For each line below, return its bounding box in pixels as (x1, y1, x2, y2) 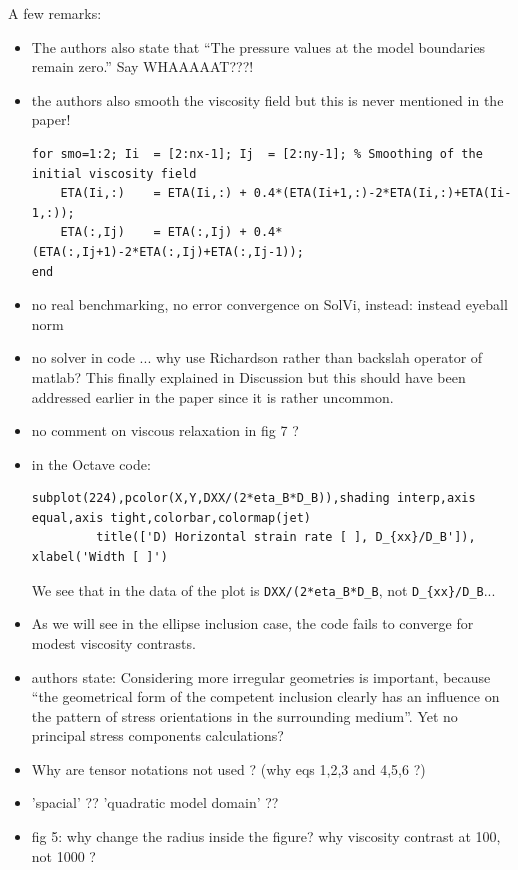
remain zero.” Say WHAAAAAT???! (31, 56, 254, 77)
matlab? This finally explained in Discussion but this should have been (31, 366, 466, 387)
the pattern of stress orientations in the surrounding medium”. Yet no (31, 705, 458, 726)
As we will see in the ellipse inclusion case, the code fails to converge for (31, 613, 474, 634)
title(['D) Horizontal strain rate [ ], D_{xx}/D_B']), (96, 530, 476, 545)
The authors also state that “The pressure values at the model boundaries (31, 36, 486, 57)
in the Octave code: (31, 453, 151, 474)
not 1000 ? (31, 845, 96, 866)
